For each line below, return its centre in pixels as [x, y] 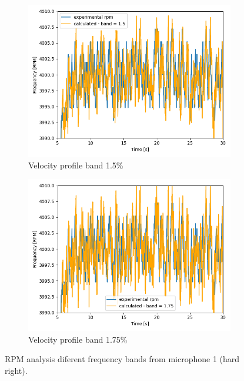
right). [16, 370]
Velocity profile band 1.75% [78, 339]
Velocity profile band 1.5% [76, 165]
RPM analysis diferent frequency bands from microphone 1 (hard [122, 359]
